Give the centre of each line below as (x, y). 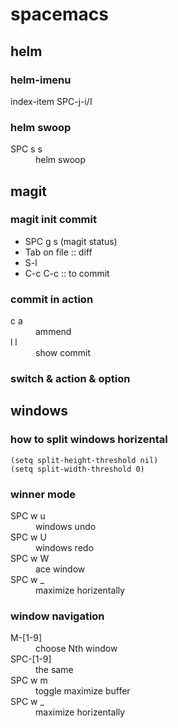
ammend (53, 332)
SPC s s (26, 149)
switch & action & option (70, 379)
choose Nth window (76, 649)
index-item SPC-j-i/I (51, 101)
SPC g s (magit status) (71, 241)
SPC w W (30, 559)
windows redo (64, 548)
